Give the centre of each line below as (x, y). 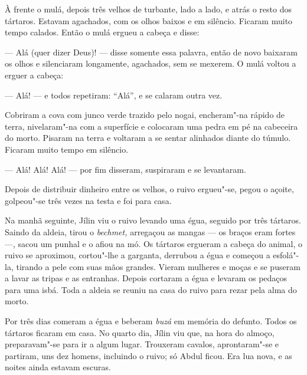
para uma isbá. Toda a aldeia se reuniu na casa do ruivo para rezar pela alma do (151, 289)
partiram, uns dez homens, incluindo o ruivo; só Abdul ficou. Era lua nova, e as (148, 355)
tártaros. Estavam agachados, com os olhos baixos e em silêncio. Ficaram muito (149, 20)
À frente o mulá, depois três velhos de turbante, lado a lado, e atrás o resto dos (148, 9)
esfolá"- (286, 255)
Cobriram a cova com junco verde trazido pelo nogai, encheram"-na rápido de (145, 115)
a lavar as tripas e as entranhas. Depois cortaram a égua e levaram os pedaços (146, 278)
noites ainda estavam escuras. (58, 367)
